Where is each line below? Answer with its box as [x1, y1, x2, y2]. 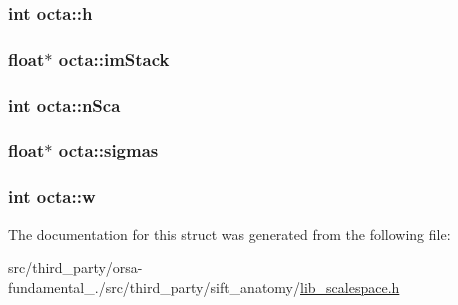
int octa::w [8, 184, 96, 209]
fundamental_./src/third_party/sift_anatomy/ [8, 276, 300, 297]
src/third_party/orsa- [8, 257, 143, 278]
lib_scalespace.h [300, 276, 400, 297]
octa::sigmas [58, 138, 159, 163]
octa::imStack [58, 46, 170, 71]
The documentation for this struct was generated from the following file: [8, 223, 451, 244]
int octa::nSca [8, 92, 121, 117]
